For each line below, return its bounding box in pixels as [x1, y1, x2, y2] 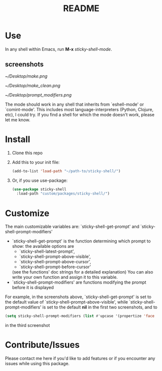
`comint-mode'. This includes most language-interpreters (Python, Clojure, [5, 106, 154, 112]
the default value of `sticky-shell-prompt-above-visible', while [5, 299, 128, 305]
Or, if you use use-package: [12, 177, 68, 183]
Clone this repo [12, 150, 43, 156]
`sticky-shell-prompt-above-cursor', [19, 259, 91, 265]
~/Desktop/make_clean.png [5, 82, 60, 88]
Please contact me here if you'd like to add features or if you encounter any [5, 355, 156, 361]
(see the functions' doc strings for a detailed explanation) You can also [12, 269, 153, 275]
